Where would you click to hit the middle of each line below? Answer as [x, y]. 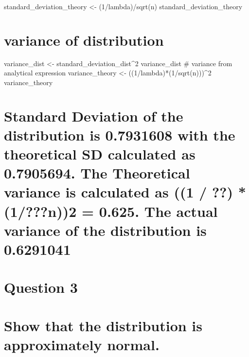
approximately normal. [82, 344]
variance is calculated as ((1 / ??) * [125, 192]
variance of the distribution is [105, 230]
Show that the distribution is [103, 325]
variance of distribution [84, 40]
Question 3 [41, 287]
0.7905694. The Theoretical [97, 173]
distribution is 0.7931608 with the [120, 134]
